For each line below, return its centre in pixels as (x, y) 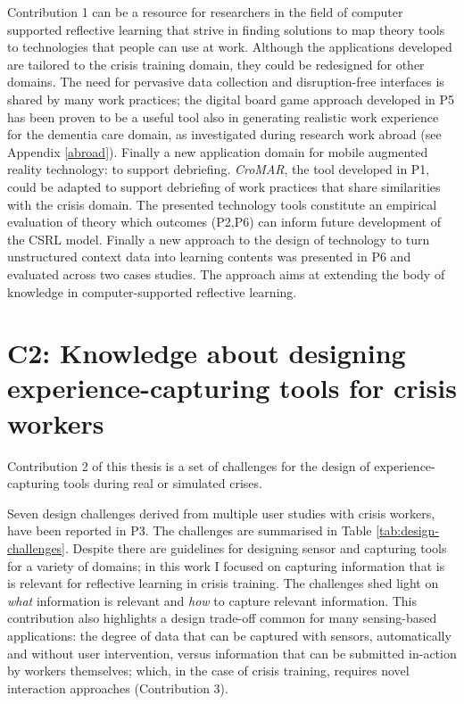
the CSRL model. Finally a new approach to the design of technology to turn (219, 239)
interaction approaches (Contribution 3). (118, 687)
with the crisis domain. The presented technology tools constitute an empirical (222, 204)
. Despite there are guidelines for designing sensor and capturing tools (256, 547)
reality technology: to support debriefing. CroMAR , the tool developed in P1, (219, 169)
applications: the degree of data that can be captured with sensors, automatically (229, 635)
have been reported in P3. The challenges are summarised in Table (190, 530)
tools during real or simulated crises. (163, 483)
